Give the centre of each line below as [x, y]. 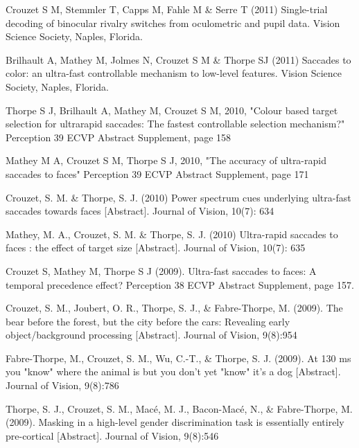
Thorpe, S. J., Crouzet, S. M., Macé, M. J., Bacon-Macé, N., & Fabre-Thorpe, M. [179, 408]
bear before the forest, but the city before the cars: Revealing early [148, 321]
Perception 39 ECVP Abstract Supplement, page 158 [119, 137]
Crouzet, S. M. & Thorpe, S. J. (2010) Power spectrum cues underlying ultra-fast [178, 197]
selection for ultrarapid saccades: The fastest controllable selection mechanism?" [175, 124]
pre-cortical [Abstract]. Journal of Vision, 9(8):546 [112, 435]
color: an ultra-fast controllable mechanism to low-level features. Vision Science [174, 73]
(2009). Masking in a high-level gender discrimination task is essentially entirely [175, 422]
